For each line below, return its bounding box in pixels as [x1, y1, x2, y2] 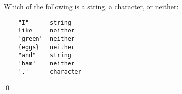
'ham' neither [18, 60, 75, 67]
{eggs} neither [18, 43, 75, 51]
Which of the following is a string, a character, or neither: [4, 1, 179, 11]
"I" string [18, 19, 72, 26]
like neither [18, 27, 75, 34]
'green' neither [18, 35, 75, 42]
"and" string [18, 52, 72, 59]
